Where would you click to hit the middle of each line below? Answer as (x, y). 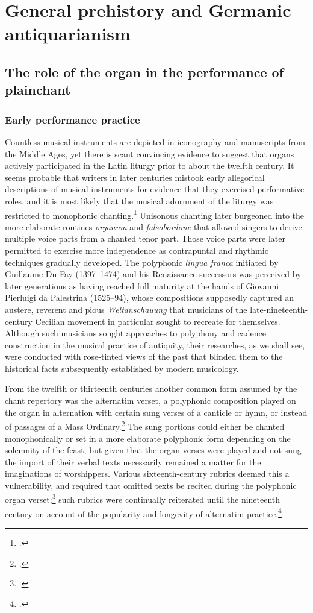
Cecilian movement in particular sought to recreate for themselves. (158, 321)
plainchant (38, 90)
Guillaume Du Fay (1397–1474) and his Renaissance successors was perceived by (153, 274)
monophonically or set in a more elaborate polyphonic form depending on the (148, 438)
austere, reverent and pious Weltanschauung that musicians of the (126, 309)
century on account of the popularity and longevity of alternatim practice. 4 (143, 512)
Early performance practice (73, 119)
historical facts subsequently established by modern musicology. (122, 368)
